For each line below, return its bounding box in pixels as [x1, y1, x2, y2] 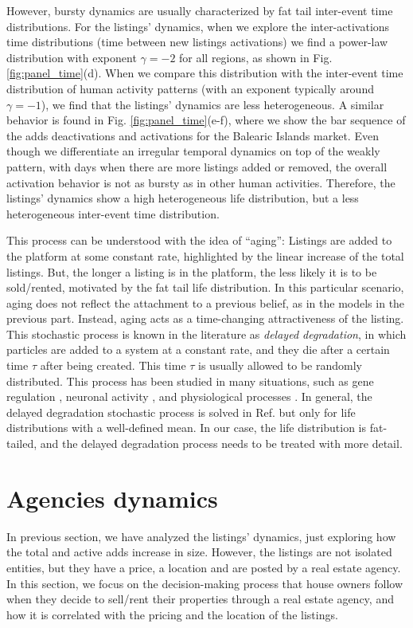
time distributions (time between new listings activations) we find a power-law [6, 33, 388, 50]
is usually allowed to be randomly [198, 357, 362, 374]
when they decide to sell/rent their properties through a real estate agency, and [6, 591, 394, 607]
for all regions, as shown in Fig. [179, 49, 333, 65]
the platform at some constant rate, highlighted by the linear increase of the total [6, 247, 404, 264]
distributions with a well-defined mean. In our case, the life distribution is [6, 419, 367, 436]
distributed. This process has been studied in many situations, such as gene [6, 372, 374, 389]
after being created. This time [40, 357, 186, 374]
